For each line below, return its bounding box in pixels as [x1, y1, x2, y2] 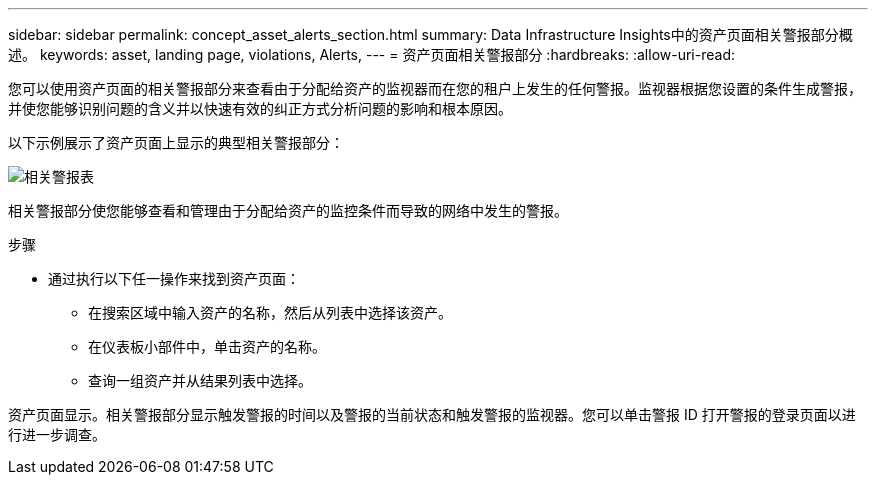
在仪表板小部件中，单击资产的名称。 [88, 338, 326, 355]
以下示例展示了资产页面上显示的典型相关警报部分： [8, 134, 344, 151]
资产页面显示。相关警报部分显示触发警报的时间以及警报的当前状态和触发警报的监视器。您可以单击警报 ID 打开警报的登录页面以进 [8, 406, 856, 423]
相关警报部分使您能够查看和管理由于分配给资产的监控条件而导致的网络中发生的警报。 [8, 202, 568, 219]
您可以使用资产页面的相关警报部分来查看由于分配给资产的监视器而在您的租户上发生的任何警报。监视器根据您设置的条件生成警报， [8, 80, 862, 97]
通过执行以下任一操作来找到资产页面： [48, 270, 300, 287]
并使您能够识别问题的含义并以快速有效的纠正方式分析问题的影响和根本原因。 [8, 100, 512, 117]
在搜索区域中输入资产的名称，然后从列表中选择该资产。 [88, 304, 452, 321]
